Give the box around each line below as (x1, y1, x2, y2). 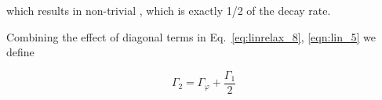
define (6, 44, 35, 60)
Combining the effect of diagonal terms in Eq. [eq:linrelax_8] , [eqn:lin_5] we (6, 28, 376, 45)
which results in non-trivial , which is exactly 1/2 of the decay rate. (6, 2, 331, 18)
